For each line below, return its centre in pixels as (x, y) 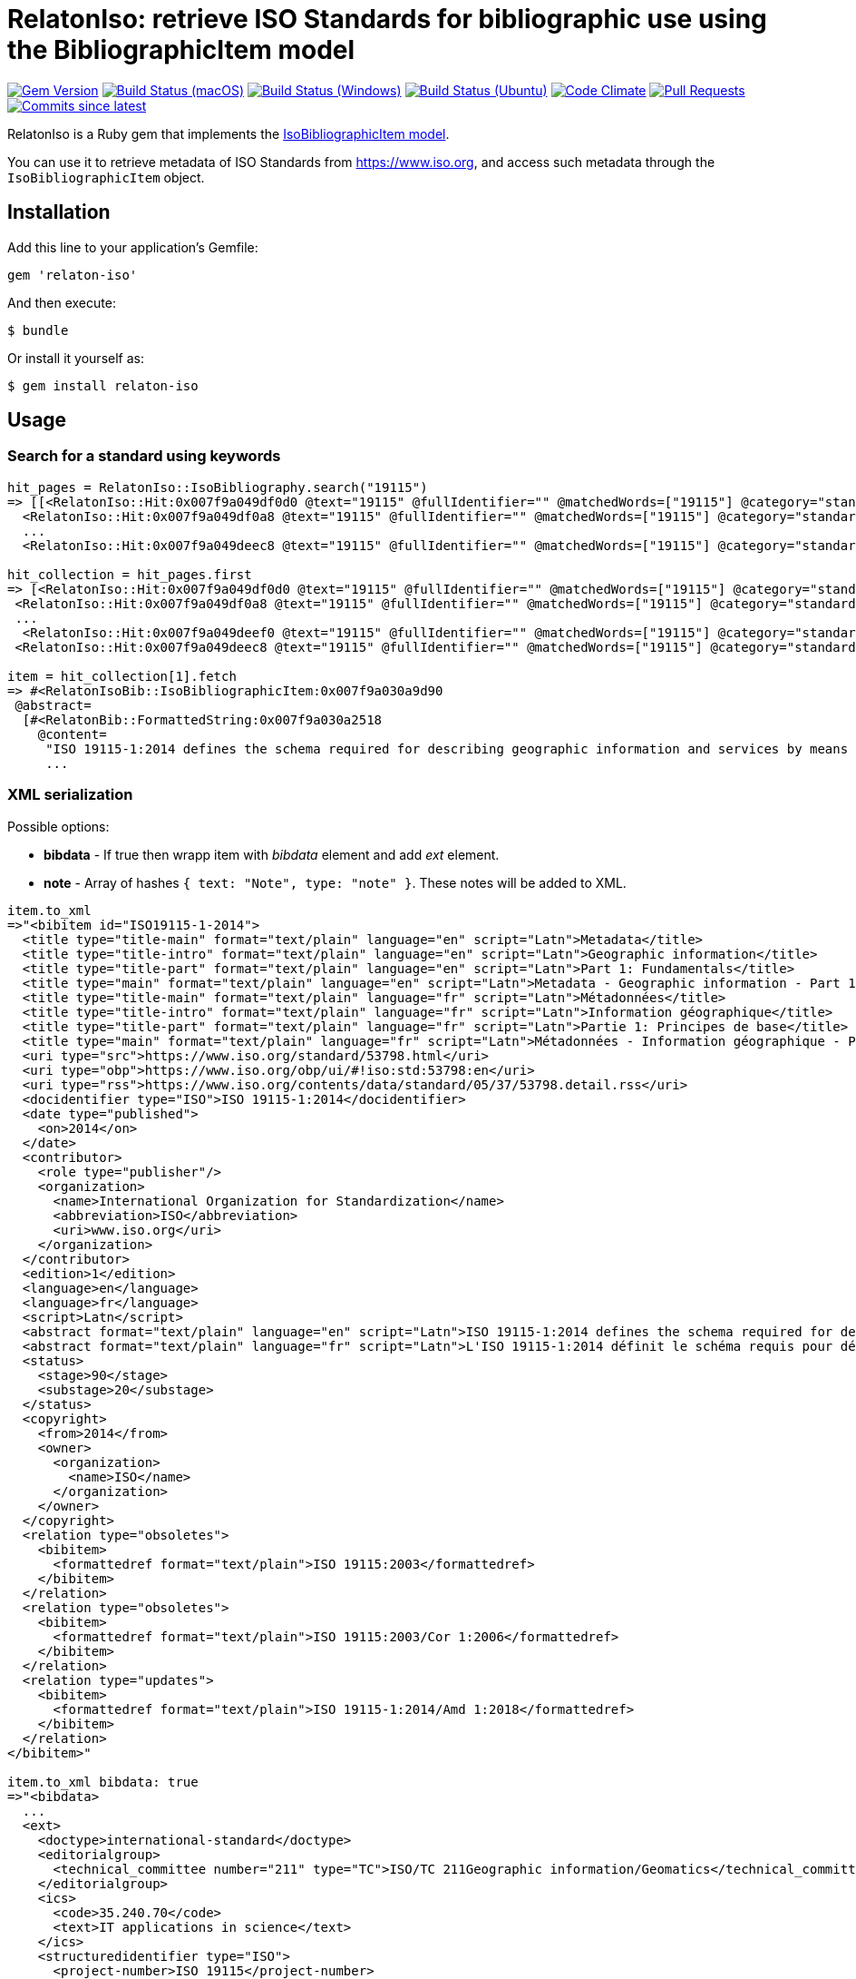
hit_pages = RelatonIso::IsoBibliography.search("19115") (218, 487)
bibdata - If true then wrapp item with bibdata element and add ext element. (272, 854)
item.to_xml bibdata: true (103, 1782)
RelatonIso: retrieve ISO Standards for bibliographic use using (387, 19)
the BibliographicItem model (181, 50)
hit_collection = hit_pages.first (130, 574)
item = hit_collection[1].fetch (122, 676)
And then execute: (62, 302)
